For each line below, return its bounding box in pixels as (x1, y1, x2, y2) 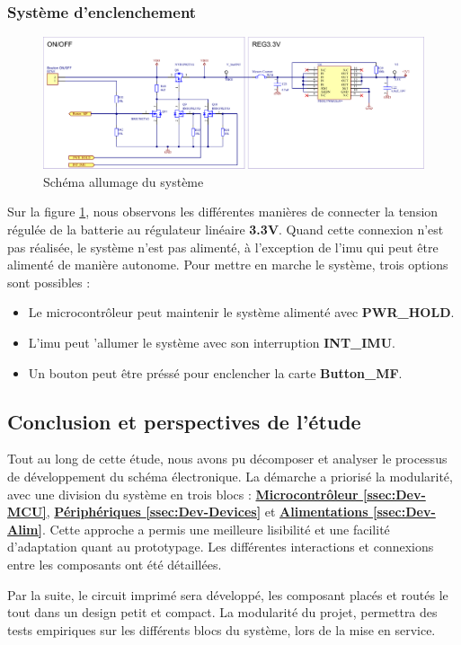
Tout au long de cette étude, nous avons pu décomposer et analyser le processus (7, 449, 448, 468)
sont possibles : (7, 272, 91, 291)
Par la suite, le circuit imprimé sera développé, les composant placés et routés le (7, 585, 448, 604)
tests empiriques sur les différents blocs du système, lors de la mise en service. (7, 620, 436, 639)
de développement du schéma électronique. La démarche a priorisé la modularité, (7, 466, 453, 485)
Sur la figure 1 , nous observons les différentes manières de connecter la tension (7, 202, 439, 221)
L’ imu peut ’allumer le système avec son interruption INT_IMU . (28, 332, 395, 351)
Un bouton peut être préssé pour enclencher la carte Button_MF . (28, 363, 403, 382)
